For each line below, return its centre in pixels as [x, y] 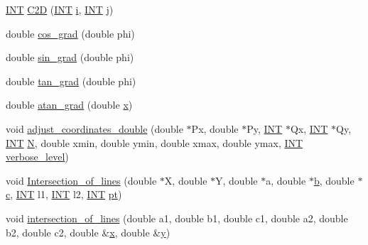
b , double [334, 180]
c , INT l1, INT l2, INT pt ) [64, 194]
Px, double [215, 128]
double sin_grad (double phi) [70, 57]
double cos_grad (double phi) [70, 33]
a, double [286, 180]
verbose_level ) [37, 157]
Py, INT [265, 128]
